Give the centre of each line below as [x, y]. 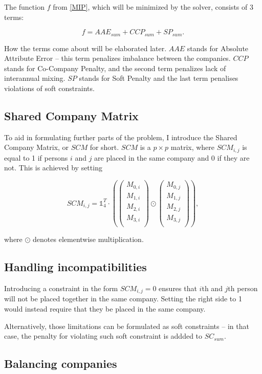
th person [243, 288]
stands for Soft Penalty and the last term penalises [159, 78]
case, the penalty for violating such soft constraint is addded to [103, 336]
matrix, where [193, 147]
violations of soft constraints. [49, 88]
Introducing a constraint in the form [61, 288]
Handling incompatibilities [75, 267]
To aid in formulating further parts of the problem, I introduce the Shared [121, 137]
